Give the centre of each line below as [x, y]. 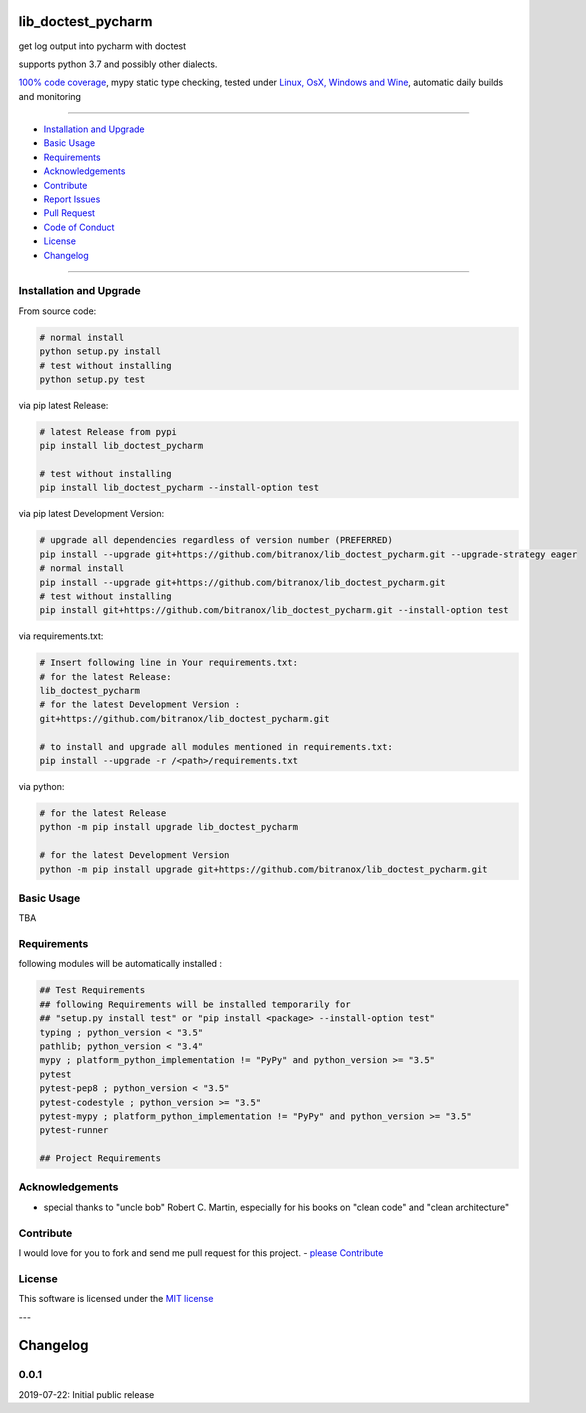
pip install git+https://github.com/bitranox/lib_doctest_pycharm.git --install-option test [274, 610]
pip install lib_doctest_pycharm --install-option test [179, 488]
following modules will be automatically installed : [120, 964]
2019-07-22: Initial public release [86, 1394]
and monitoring [50, 96]
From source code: [57, 311]
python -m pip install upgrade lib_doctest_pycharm [169, 827]
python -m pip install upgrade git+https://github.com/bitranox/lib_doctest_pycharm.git [264, 869]
